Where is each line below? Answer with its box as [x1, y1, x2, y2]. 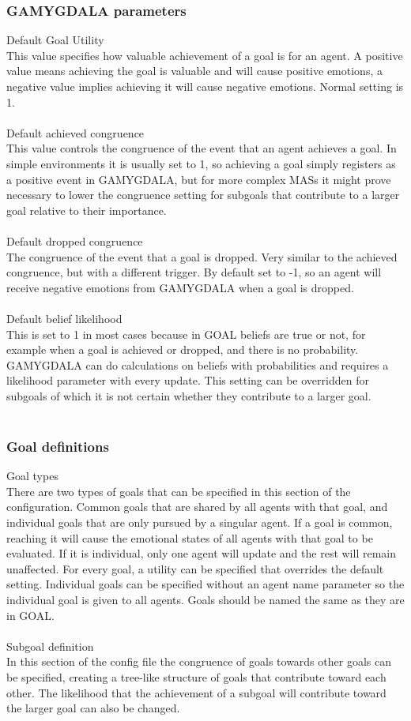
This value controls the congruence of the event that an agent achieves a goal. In [6, 140, 397, 156]
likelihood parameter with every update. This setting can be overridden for [6, 372, 369, 389]
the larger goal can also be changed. [6, 700, 180, 716]
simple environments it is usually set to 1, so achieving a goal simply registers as [6, 155, 396, 171]
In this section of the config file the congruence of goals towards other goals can [6, 653, 391, 670]
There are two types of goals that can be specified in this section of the [6, 483, 351, 499]
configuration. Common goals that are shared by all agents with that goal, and [6, 498, 388, 515]
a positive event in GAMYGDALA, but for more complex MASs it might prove [6, 171, 391, 187]
